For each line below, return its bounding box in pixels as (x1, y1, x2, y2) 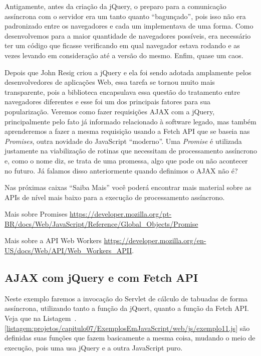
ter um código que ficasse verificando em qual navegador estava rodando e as (5, 40, 240, 51)
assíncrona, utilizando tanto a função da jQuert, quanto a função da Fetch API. (5, 303, 249, 313)
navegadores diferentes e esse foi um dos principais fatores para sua (5, 96, 211, 107)
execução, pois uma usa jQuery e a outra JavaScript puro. (5, 342, 183, 352)
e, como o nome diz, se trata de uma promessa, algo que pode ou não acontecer (5, 155, 248, 165)
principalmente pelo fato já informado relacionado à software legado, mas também (5, 116, 256, 126)
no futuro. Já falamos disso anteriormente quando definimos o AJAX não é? (5, 165, 238, 175)
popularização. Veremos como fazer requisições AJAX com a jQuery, (5, 106, 215, 116)
